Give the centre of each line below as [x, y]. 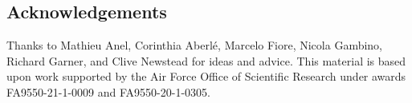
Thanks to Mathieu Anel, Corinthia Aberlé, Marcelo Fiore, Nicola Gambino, [195, 45]
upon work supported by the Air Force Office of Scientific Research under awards [206, 76]
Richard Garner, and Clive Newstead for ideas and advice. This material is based [206, 60]
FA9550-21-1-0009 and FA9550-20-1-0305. [108, 91]
